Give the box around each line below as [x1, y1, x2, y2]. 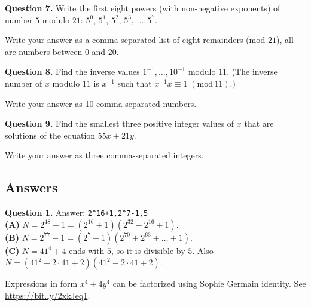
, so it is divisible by [111, 244, 185, 256]
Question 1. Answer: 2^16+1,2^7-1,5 [5, 206, 148, 219]
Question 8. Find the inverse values [5, 65, 140, 78]
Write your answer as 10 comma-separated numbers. [5, 97, 197, 109]
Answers [5, 178, 58, 197]
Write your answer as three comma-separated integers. [5, 149, 204, 161]
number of [5, 76, 42, 89]
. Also [192, 244, 214, 256]
